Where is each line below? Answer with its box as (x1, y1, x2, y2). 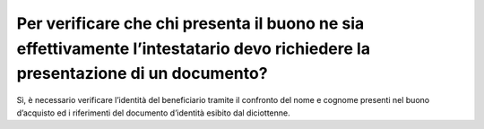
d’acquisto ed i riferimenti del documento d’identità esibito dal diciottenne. (16, 107, 290, 118)
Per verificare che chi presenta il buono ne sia (16, 13, 365, 33)
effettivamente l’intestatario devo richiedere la (16, 39, 371, 58)
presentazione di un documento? (16, 64, 268, 84)
